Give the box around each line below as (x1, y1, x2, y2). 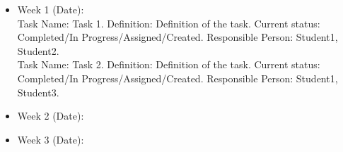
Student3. (17, 84, 59, 99)
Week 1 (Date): (17, 2, 84, 16)
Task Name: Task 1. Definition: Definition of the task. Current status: (17, 15, 320, 30)
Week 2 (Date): (17, 108, 84, 123)
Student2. (17, 43, 59, 58)
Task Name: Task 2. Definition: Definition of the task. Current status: (17, 57, 320, 72)
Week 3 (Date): (17, 132, 84, 146)
